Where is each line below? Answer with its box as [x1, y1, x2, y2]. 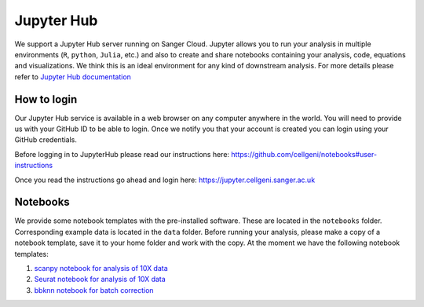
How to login [14, 93, 78, 106]
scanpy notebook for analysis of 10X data [34, 264, 168, 273]
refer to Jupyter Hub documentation [14, 71, 131, 82]
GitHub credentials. [14, 135, 78, 144]
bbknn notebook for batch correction [34, 285, 154, 294]
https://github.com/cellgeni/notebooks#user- [231, 149, 377, 159]
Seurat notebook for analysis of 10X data [34, 275, 166, 284]
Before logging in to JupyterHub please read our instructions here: [14, 149, 230, 159]
